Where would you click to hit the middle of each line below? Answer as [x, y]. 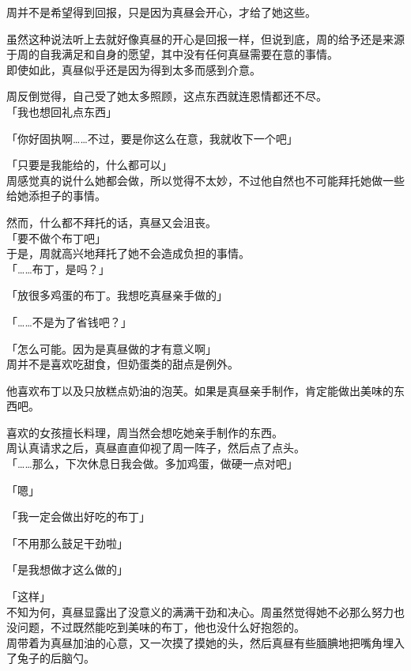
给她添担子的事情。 [56, 196]
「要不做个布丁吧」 [56, 237]
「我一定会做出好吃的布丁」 [78, 516]
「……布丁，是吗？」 [58, 268]
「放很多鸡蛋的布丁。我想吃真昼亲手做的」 [117, 295]
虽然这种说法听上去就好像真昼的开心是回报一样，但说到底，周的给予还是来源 [205, 38]
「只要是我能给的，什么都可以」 [89, 165]
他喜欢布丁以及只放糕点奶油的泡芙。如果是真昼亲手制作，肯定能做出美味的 [200, 390]
